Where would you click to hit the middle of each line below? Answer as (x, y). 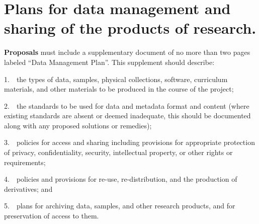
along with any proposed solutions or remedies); (78, 125)
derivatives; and (28, 189)
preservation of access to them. (52, 216)
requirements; (25, 162)
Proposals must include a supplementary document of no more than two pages (127, 52)
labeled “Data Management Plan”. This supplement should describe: (109, 62)
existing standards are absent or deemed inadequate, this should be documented (127, 116)
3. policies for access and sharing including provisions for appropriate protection (129, 142)
